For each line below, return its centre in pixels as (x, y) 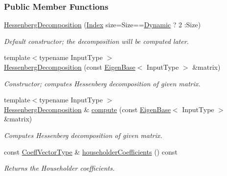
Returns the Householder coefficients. (59, 168)
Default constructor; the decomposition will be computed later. (96, 41)
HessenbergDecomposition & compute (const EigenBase (87, 109)
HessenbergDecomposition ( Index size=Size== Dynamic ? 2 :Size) (102, 25)
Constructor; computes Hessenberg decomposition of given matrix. (102, 83)
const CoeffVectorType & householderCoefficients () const (91, 151)
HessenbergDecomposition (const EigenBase (70, 67)
